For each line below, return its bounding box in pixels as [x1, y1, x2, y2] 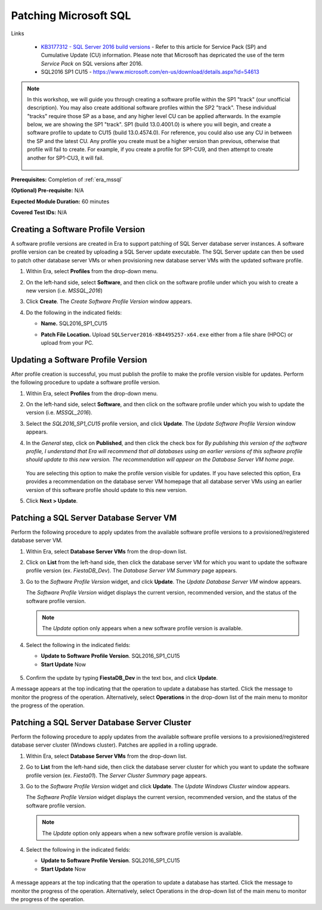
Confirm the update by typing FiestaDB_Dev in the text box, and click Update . [26, 674, 218, 681]
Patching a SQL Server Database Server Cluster [11, 717, 192, 728]
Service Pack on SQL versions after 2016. [41, 60, 143, 67]
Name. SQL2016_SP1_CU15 [41, 320, 107, 327]
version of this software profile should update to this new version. [26, 486, 187, 493]
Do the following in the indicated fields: [26, 309, 122, 316]
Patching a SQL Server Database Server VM [11, 513, 177, 523]
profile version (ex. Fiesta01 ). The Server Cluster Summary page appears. [26, 772, 208, 779]
